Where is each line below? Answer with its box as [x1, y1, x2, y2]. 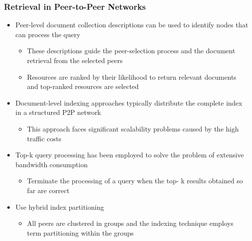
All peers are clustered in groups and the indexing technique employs [27, 218, 233, 228]
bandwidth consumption [15, 159, 88, 169]
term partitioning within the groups [27, 227, 134, 238]
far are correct [27, 185, 70, 195]
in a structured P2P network [15, 107, 101, 117]
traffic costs [27, 133, 61, 143]
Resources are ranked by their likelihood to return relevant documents [27, 71, 236, 82]
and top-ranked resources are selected [27, 81, 139, 91]
